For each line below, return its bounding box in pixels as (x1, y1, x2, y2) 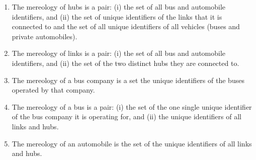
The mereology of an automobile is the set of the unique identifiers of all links (12, 138, 252, 148)
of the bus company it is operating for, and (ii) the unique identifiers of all (12, 111, 241, 122)
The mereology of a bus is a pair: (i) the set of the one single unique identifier (12, 101, 252, 112)
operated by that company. (12, 85, 95, 95)
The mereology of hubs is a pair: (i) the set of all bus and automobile (12, 2, 226, 12)
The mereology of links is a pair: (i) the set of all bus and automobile (12, 48, 226, 58)
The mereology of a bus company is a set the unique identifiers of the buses (12, 74, 244, 85)
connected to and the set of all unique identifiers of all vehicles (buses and (12, 21, 240, 32)
